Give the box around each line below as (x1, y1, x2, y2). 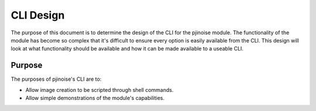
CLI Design (11, 9, 65, 22)
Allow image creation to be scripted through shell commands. (25, 86, 174, 93)
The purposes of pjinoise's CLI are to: (11, 76, 102, 83)
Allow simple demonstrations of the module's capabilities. (25, 95, 165, 102)
